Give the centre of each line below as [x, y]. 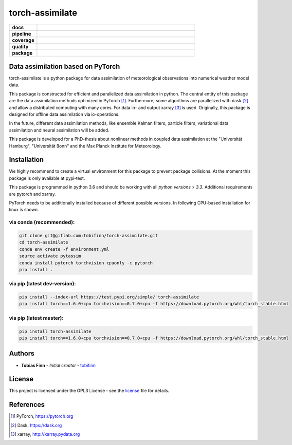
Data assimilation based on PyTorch [64, 66]
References [27, 405]
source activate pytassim [50, 256]
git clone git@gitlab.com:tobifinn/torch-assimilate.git [89, 235]
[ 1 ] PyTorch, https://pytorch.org [42, 416]
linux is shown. [24, 210]
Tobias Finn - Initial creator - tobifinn [58, 365]
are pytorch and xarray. [32, 194]
